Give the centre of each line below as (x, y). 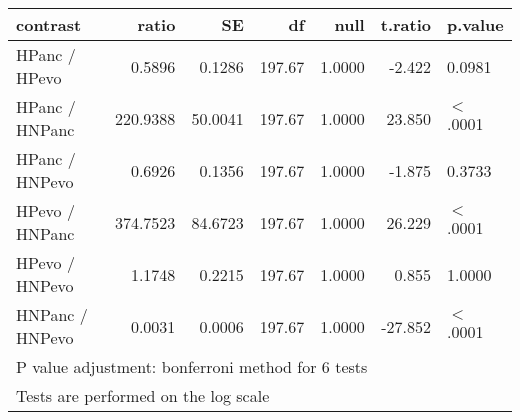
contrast (49, 24)
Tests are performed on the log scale (143, 395)
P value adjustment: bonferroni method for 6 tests (192, 366)
